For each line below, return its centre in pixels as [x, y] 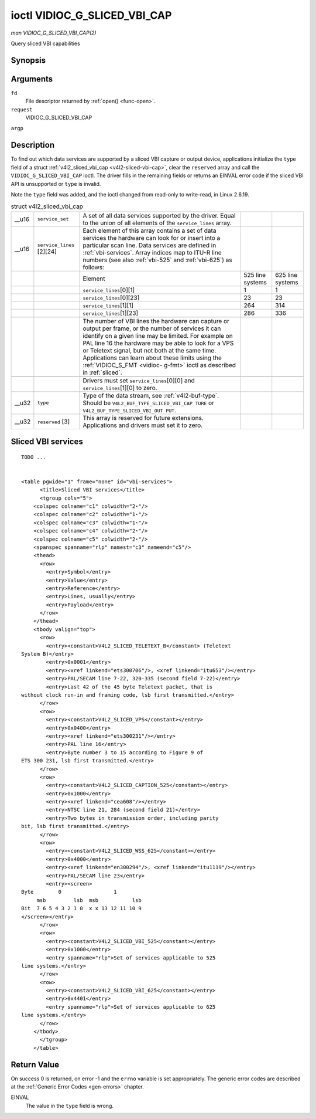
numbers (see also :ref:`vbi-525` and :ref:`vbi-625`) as [157, 260]
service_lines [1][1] [108, 305]
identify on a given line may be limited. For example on [158, 335]
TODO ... [34, 457]
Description [33, 145]
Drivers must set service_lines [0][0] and [139, 380]
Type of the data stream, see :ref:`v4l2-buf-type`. [151, 395]
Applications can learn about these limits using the [152, 358]
